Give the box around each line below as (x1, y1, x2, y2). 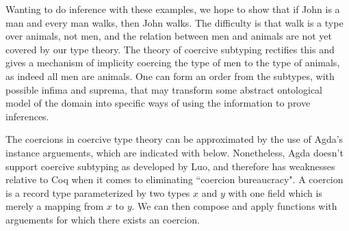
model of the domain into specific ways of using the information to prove (5, 96, 311, 110)
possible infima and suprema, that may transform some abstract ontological (5, 82, 323, 96)
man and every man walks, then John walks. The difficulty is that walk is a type (5, 15, 344, 29)
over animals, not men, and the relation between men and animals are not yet (5, 29, 333, 43)
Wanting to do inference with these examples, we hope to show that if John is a (5, 2, 340, 16)
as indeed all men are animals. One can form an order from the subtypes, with (5, 68, 335, 83)
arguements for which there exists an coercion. (5, 212, 200, 226)
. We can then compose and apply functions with (131, 199, 337, 213)
